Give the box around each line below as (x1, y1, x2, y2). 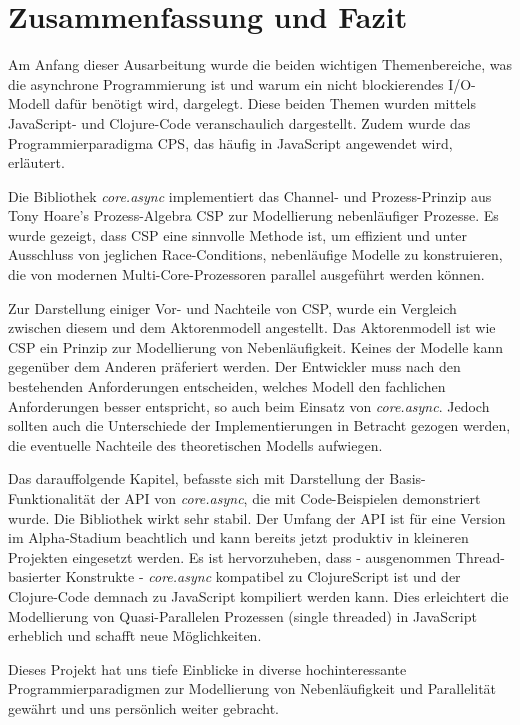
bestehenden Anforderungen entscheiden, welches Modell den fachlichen (8, 376, 446, 397)
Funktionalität (8, 488, 96, 508)
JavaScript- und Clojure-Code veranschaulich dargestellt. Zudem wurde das (8, 112, 471, 133)
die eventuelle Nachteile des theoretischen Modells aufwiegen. (8, 434, 383, 455)
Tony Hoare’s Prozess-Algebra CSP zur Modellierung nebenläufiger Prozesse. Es (8, 205, 499, 226)
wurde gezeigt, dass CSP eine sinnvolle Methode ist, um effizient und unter (8, 224, 468, 245)
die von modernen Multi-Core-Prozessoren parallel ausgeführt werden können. (8, 264, 485, 285)
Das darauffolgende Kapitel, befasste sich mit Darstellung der (8, 468, 385, 489)
